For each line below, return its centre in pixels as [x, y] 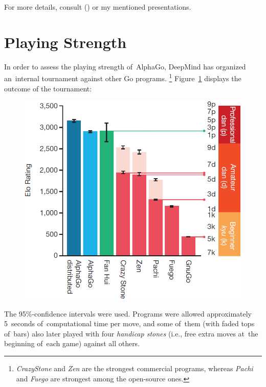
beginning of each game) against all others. [72, 343]
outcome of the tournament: [48, 88]
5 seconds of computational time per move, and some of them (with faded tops [129, 323]
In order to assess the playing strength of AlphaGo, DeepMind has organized [125, 66]
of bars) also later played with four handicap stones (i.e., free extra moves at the [131, 333]
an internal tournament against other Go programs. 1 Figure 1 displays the [123, 77]
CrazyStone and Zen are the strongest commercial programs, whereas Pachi [135, 368]
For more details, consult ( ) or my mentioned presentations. [98, 7]
